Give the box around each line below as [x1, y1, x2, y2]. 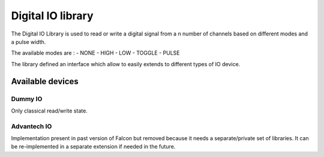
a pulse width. [11, 38, 46, 45]
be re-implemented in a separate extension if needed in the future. [11, 143, 176, 150]
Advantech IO [11, 122, 52, 131]
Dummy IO [11, 94, 43, 103]
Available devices [11, 76, 79, 87]
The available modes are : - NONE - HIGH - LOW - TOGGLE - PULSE [11, 49, 180, 57]
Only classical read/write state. [11, 107, 88, 114]
